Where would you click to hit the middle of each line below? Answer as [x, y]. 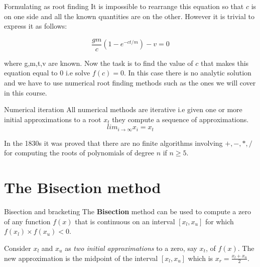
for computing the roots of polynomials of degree [79, 153]
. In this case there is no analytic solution [187, 73]
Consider [18, 248]
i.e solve [78, 73]
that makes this [225, 63]
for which [219, 221]
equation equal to [31, 73]
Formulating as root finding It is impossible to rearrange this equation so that [124, 6]
